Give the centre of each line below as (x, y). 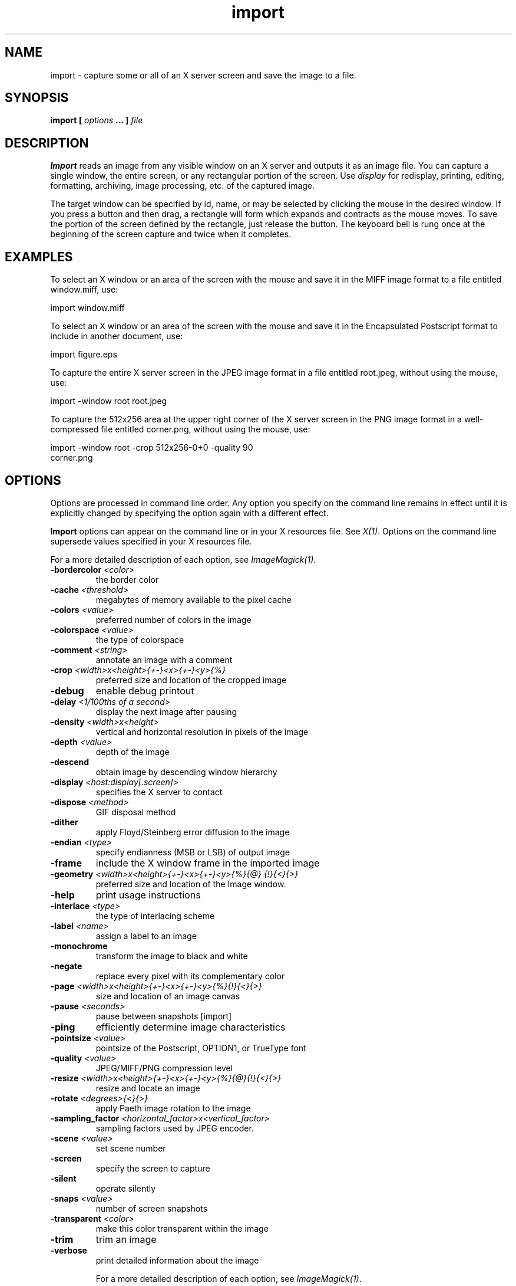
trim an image (126, 1239)
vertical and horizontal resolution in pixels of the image (202, 731)
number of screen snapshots (152, 1208)
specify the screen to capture (153, 1168)
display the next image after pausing (166, 711)
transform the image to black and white (172, 956)
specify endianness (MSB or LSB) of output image (193, 852)
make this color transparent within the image (182, 1228)
